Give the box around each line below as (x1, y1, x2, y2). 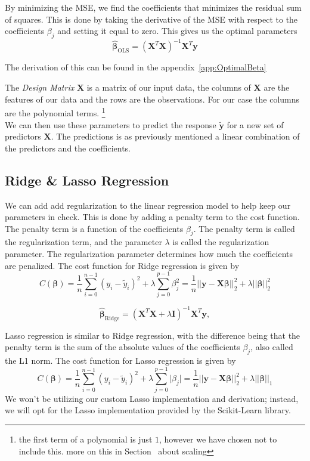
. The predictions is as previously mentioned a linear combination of (51, 130, 300, 143)
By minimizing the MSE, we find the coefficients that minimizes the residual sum (5, 1, 302, 13)
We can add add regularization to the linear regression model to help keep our (5, 199, 291, 211)
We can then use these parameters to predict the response (5, 118, 216, 131)
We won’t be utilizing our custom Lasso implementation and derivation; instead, (5, 392, 299, 404)
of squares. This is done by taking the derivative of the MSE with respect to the (5, 13, 298, 25)
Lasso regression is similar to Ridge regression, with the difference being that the (5, 329, 300, 341)
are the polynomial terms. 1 (5, 105, 106, 119)
